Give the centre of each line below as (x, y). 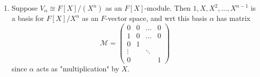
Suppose (25, 8)
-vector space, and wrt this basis (156, 18)
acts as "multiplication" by (78, 68)
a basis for (28, 18)
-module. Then (168, 8)
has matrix (234, 18)
